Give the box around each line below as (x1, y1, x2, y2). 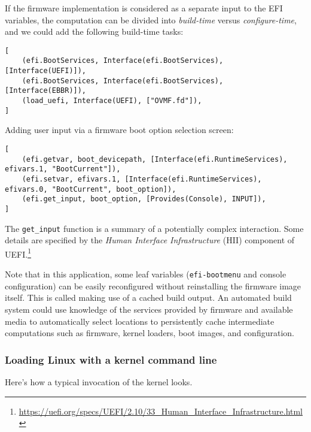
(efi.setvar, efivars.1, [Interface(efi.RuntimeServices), (22, 174, 262, 183)
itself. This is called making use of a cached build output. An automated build (5, 291, 292, 304)
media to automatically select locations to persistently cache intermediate (5, 315, 275, 327)
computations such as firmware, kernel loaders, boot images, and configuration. (5, 327, 294, 339)
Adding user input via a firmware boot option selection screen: (5, 123, 234, 136)
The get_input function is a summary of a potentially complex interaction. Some (5, 222, 304, 234)
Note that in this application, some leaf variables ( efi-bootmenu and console (5, 268, 286, 280)
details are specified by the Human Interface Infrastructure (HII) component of (5, 234, 295, 246)
